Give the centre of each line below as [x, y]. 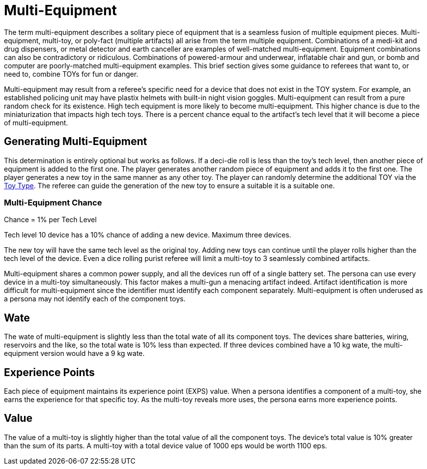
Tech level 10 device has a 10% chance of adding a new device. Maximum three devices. [148, 235]
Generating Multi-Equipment [76, 142]
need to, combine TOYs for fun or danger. [71, 74]
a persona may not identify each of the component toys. [95, 299]
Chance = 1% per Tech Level [50, 220]
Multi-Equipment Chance [53, 202]
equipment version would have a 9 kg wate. [74, 353]
